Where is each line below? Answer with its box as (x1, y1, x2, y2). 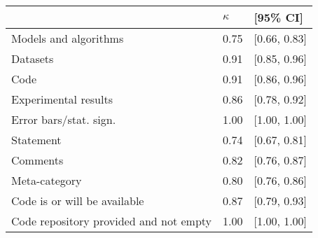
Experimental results (11, 91, 113, 107)
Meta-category (11, 172, 82, 188)
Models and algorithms (11, 30, 124, 46)
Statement (11, 132, 62, 148)
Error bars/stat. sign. (11, 111, 116, 127)
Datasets (11, 50, 54, 66)
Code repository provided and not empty (11, 213, 212, 229)
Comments (11, 152, 64, 168)
